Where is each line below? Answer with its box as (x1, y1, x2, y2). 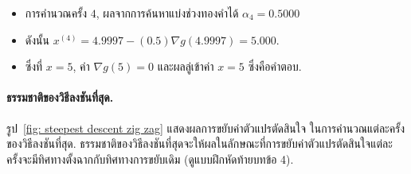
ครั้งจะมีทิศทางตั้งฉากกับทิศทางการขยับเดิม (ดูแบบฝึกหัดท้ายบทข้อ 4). (6, 150, 294, 167)
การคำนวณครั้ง (25, 5, 88, 21)
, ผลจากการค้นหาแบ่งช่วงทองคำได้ (96, 5, 239, 21)
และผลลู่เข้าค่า (157, 58, 214, 75)
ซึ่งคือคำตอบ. (248, 58, 302, 75)
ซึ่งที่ (25, 58, 43, 75)
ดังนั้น (25, 31, 49, 48)
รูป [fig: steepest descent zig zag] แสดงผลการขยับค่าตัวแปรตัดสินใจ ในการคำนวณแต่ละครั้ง (6, 119, 405, 136)
